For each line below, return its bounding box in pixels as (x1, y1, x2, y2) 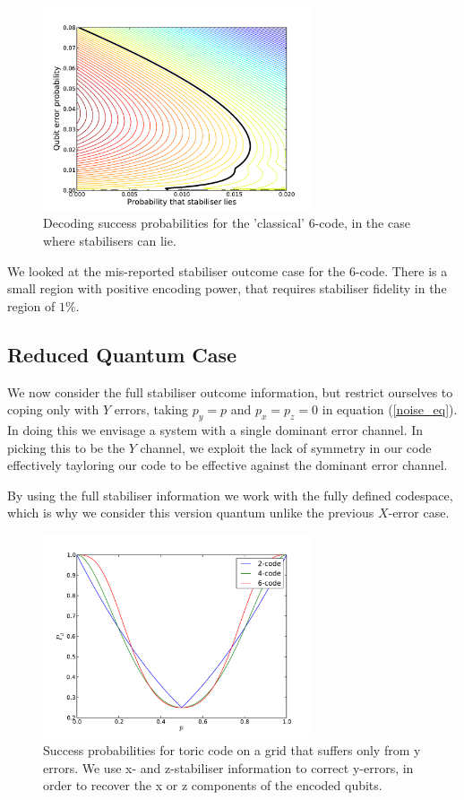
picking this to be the (7, 438, 125, 457)
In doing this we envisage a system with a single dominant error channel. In (7, 420, 424, 439)
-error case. (388, 503, 450, 522)
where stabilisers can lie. (43, 230, 176, 249)
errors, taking (114, 400, 189, 419)
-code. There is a (355, 261, 448, 280)
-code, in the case (314, 213, 410, 232)
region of (7, 296, 56, 315)
